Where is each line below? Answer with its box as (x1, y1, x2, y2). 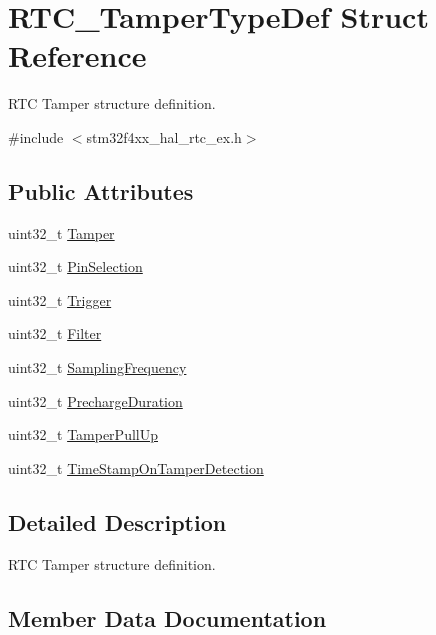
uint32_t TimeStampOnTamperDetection (8, 457, 264, 478)
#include (8, 126, 64, 147)
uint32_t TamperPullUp (8, 424, 158, 445)
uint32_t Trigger (8, 289, 112, 310)
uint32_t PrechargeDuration (8, 390, 183, 411)
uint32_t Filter (8, 323, 102, 344)
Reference (8, 35, 147, 76)
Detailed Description (8, 506, 227, 537)
